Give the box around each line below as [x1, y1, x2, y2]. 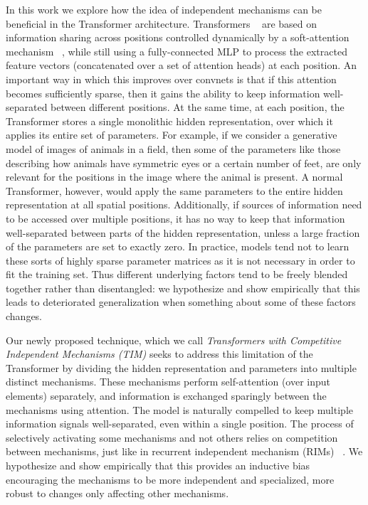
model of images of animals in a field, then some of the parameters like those [6, 141, 341, 156]
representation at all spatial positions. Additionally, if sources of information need [6, 197, 362, 212]
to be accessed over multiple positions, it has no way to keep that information [6, 211, 345, 225]
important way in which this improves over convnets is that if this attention [6, 71, 337, 86]
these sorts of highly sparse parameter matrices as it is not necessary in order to [6, 253, 355, 267]
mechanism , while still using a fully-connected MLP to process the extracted [6, 43, 347, 58]
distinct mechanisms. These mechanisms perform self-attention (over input [6, 374, 331, 389]
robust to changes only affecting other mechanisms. [6, 486, 229, 501]
